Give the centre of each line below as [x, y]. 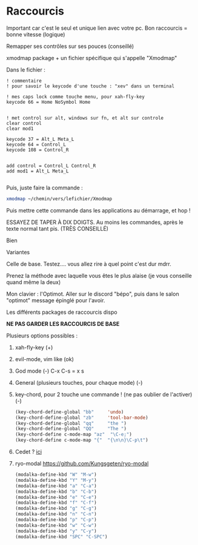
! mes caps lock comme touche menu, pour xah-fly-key [76, 96]
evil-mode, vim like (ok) [44, 359]
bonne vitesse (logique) [36, 34]
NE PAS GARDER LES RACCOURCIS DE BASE [63, 323]
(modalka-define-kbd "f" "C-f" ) [56, 503]
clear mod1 [20, 129]
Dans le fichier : [26, 69]
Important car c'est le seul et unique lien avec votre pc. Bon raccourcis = [97, 28]
